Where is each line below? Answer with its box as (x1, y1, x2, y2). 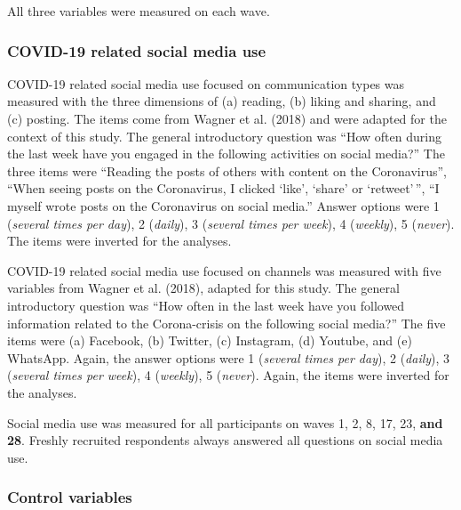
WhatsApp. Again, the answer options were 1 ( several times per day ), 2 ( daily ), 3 (7, 348, 450, 367)
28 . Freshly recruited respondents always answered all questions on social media (7, 431, 443, 449)
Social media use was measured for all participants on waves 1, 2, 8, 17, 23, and (7, 413, 443, 432)
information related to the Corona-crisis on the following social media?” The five (7, 313, 446, 332)
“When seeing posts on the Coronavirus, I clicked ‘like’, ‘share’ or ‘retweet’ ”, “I (7, 179, 440, 198)
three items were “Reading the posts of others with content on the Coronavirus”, (7, 161, 448, 180)
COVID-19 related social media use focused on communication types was (7, 74, 405, 93)
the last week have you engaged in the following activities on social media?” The (7, 144, 445, 163)
